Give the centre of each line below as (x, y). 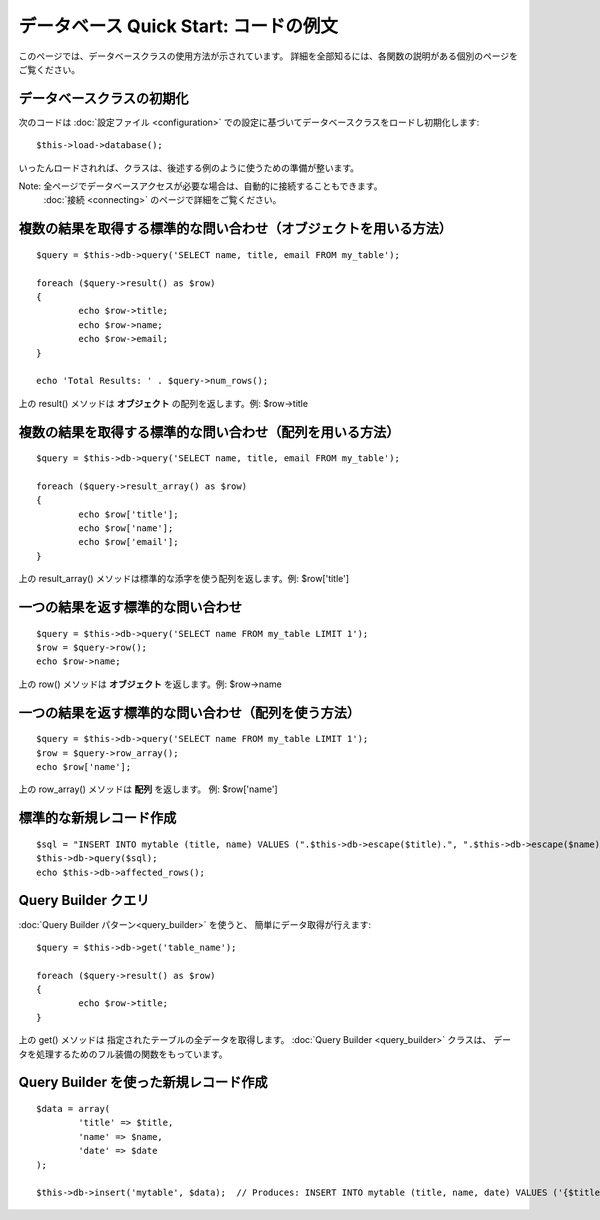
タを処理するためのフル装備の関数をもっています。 (123, 1054)
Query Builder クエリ (84, 900)
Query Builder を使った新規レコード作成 (143, 1082)
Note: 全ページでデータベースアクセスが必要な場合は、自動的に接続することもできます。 (200, 186)
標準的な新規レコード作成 (97, 818)
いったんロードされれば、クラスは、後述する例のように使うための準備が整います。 (189, 167)
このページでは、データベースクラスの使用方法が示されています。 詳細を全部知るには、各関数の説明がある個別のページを (268, 56)
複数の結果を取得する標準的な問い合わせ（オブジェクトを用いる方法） (235, 228)
